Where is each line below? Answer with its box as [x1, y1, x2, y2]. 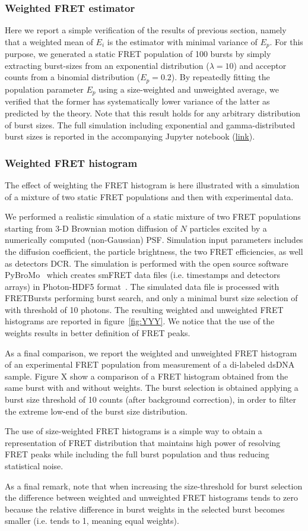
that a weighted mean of [5, 35, 93, 48]
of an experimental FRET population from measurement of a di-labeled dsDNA [5, 358, 295, 371]
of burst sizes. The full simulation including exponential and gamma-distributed [5, 118, 295, 131]
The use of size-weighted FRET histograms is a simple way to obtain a [5, 425, 262, 437]
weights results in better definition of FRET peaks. [5, 327, 190, 339]
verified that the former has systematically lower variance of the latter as [5, 95, 270, 108]
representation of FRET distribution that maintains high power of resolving [5, 436, 281, 448]
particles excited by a [189, 222, 267, 234]
